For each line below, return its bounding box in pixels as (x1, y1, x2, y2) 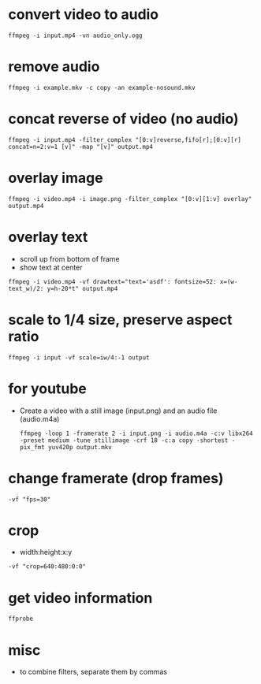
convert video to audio (8, 6, 159, 24)
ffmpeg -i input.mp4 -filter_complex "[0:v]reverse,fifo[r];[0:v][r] (8, 136, 242, 143)
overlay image (8, 169, 104, 187)
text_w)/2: (8, 284, 44, 292)
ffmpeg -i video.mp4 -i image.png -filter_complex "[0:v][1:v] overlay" (8, 195, 252, 203)
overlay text (8, 228, 88, 246)
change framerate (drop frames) (8, 469, 224, 487)
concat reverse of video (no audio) (8, 110, 239, 128)
